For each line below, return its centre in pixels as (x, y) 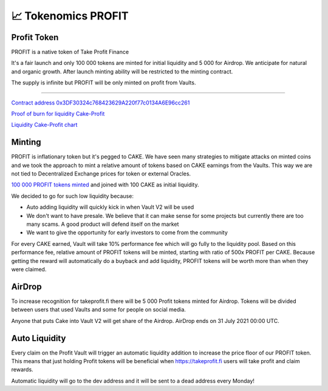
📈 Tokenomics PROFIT (70, 16)
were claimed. (29, 269)
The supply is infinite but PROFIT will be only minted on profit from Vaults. (104, 83)
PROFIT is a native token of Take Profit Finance (70, 52)
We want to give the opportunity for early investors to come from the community (127, 233)
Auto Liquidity (39, 338)
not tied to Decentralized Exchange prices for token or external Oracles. (101, 174)
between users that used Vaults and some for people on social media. (99, 310)
